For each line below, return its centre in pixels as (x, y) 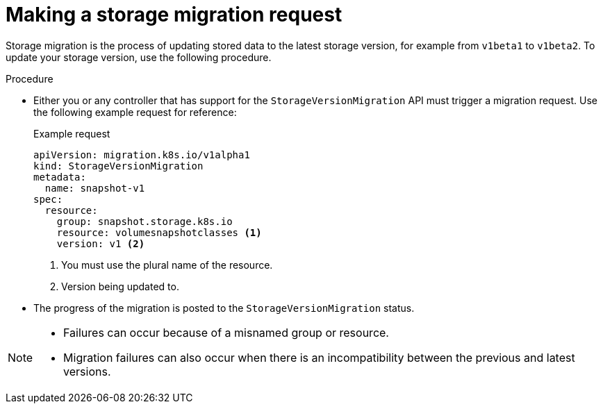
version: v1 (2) (101, 243)
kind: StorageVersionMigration (118, 166)
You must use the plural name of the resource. (167, 265)
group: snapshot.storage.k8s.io (144, 221)
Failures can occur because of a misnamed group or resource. (226, 332)
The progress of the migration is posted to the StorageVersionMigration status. (224, 308)
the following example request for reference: (135, 112)
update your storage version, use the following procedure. (139, 57)
